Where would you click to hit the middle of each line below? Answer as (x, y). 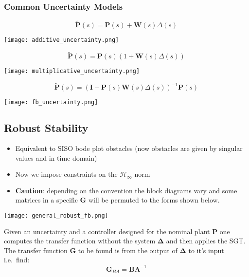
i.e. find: (17, 260)
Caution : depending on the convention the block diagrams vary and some (126, 190)
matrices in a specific (46, 200)
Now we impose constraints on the (66, 174)
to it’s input (206, 250)
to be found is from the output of (128, 250)
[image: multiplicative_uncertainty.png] (72, 71)
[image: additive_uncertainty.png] (62, 40)
